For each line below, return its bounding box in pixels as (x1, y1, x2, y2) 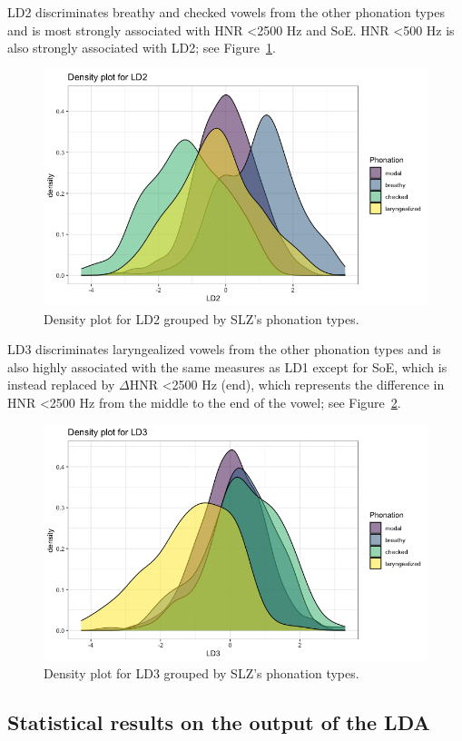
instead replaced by (7, 375, 115, 394)
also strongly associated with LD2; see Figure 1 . (7, 38, 276, 57)
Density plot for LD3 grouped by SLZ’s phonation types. (44, 664, 359, 683)
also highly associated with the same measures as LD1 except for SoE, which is (7, 357, 447, 376)
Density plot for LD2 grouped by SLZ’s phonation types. (44, 309, 359, 328)
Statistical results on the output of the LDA (7, 708, 430, 736)
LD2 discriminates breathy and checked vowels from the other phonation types (7, 3, 445, 21)
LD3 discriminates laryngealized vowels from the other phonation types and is (7, 340, 441, 359)
